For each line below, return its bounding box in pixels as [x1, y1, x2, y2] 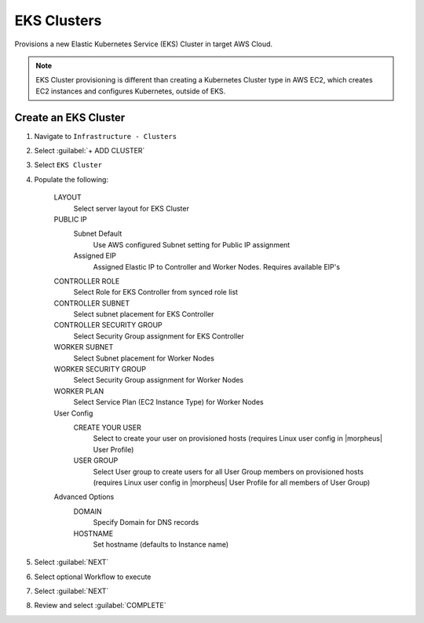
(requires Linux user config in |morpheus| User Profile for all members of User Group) [93, 478, 371, 487]
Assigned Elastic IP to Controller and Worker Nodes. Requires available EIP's [93, 262, 341, 271]
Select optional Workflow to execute [34, 572, 152, 581]
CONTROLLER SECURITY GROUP [53, 321, 163, 330]
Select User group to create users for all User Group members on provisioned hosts [93, 467, 364, 476]
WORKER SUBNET [53, 343, 114, 352]
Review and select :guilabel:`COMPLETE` [34, 601, 166, 610]
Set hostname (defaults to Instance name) [93, 539, 229, 549]
